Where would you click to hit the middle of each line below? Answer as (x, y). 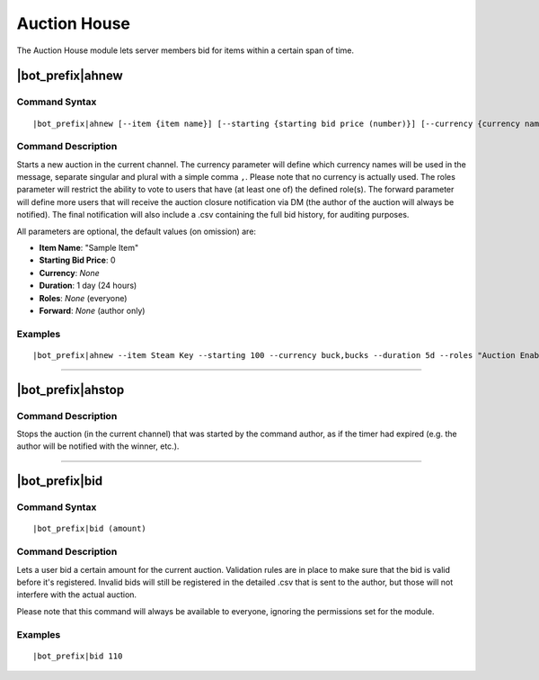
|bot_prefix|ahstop (71, 390)
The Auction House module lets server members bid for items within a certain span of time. (186, 50)
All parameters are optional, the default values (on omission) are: (136, 231)
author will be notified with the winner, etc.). (98, 446)
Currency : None (69, 273)
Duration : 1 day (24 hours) (88, 286)
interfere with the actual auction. (77, 595)
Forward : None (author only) (92, 310)
